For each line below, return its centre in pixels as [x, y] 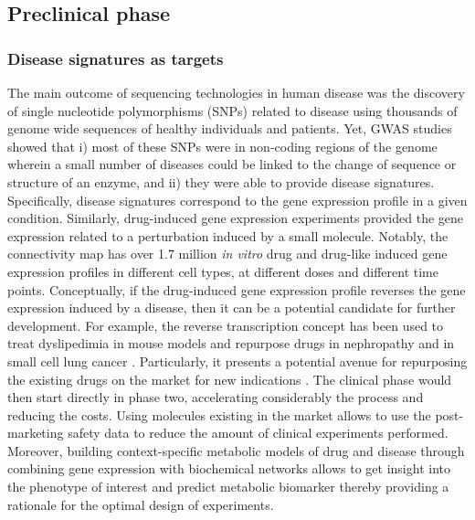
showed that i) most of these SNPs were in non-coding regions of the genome [222, 146]
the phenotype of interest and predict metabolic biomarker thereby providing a [228, 487]
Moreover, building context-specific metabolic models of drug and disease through [236, 450]
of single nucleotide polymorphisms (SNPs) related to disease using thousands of [232, 110]
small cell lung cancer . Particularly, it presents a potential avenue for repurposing [237, 361]
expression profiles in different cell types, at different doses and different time [223, 271]
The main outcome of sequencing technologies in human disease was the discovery [236, 92]
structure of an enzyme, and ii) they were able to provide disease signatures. [221, 181]
